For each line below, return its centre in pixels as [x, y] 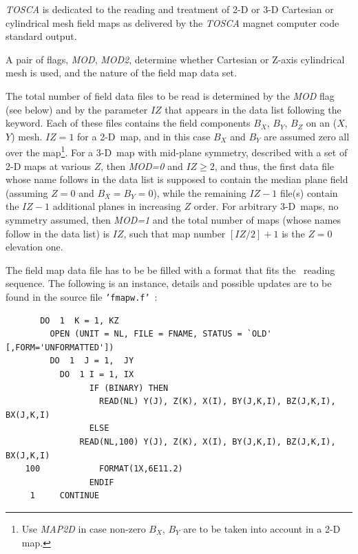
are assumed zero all [307, 136]
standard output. [41, 36]
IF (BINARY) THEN [129, 388]
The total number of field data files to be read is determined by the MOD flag [170, 95]
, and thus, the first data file [274, 166]
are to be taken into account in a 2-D [262, 528]
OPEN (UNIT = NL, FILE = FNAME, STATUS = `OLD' [161, 334]
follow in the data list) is [58, 233]
